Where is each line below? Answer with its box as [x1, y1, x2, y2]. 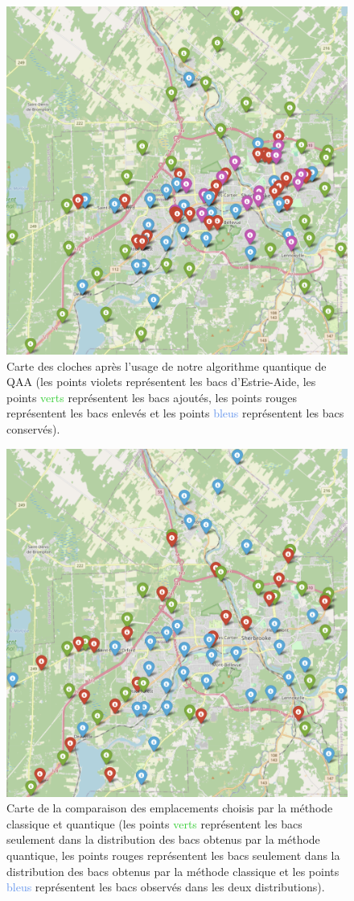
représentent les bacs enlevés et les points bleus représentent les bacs [6, 405, 344, 421]
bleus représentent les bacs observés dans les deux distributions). [6, 878, 325, 895]
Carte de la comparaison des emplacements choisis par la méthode [6, 799, 333, 816]
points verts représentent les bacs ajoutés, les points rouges [6, 388, 297, 405]
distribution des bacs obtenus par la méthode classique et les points [6, 862, 340, 879]
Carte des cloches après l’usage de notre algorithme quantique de [6, 357, 327, 374]
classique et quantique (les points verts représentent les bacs [6, 815, 303, 832]
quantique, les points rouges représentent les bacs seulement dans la [6, 846, 340, 863]
